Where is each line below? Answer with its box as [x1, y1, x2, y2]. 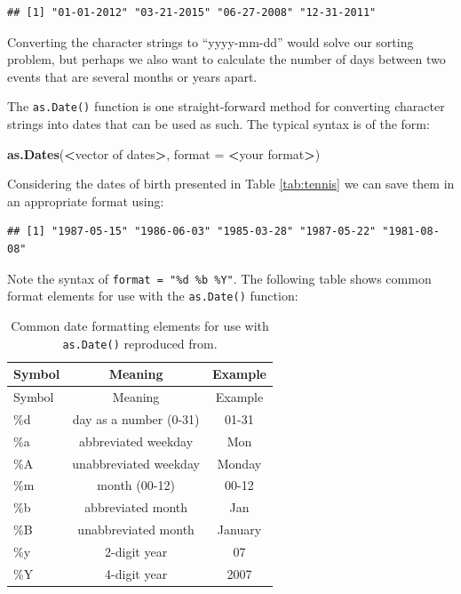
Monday [217, 454, 262, 472]
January [217, 520, 262, 539]
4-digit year [105, 564, 168, 582]
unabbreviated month [77, 520, 195, 539]
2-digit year [105, 542, 168, 560]
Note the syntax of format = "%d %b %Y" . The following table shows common [7, 269, 432, 287]
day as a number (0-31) [72, 409, 200, 428]
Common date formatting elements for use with [11, 316, 269, 334]
